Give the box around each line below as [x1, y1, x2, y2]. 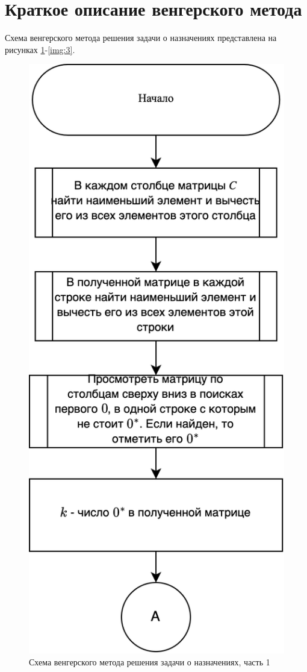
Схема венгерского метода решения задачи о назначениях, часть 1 [29, 655, 270, 668]
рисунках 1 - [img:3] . [5, 43, 75, 55]
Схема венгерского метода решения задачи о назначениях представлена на [5, 31, 277, 44]
